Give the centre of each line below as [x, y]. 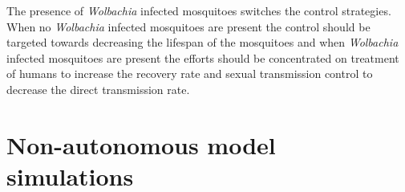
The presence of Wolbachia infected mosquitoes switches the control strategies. [199, 10]
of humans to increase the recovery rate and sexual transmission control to [190, 74]
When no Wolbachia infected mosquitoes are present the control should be [188, 26]
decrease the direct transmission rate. [98, 89]
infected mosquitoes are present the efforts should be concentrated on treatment [203, 57]
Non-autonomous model [141, 144]
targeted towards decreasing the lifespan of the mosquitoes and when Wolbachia [202, 42]
